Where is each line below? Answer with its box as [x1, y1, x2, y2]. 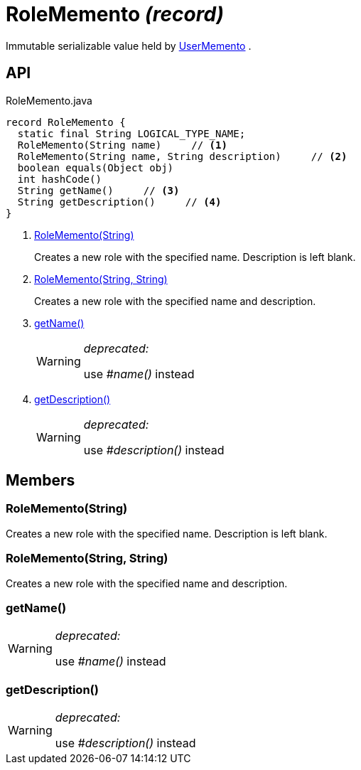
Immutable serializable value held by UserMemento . [6, 39, 252, 52]
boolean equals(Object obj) [17, 161, 174, 173]
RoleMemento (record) [6, 2, 224, 26]
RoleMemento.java [6, 94, 92, 107]
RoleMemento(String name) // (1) [17, 139, 227, 151]
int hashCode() [17, 173, 102, 185]
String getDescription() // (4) [17, 196, 222, 208]
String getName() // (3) [17, 184, 180, 196]
